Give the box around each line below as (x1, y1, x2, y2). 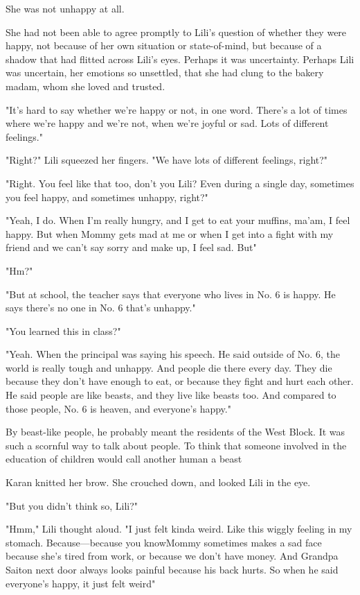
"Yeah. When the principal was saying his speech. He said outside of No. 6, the (6, 347, 340, 361)
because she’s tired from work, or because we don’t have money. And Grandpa (6, 549, 339, 563)
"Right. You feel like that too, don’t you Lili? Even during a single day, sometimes (6, 175, 354, 190)
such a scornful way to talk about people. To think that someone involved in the (6, 438, 347, 452)
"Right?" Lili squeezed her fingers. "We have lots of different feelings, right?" (6, 153, 328, 167)
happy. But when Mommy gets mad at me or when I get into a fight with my (6, 226, 334, 241)
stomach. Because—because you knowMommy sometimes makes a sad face (6, 535, 322, 549)
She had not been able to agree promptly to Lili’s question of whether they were (6, 24, 347, 39)
